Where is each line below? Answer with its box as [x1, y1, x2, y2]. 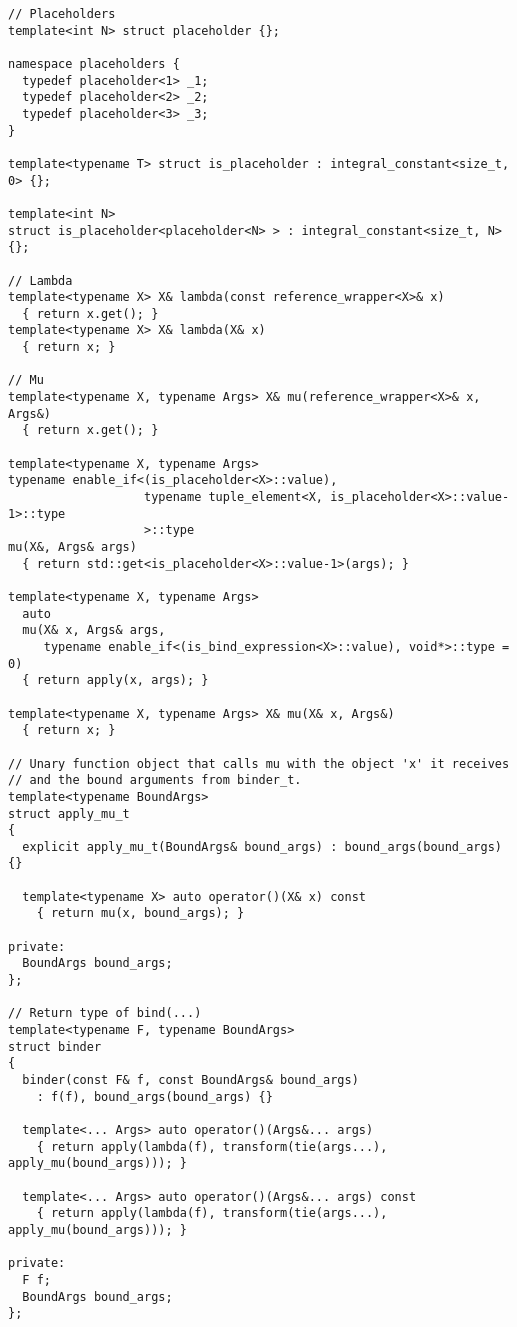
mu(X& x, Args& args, [22, 623, 166, 638]
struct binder [8, 1039, 102, 1054]
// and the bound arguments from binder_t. [8, 773, 302, 788]
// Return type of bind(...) [8, 1006, 202, 1021]
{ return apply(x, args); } [22, 673, 209, 688]
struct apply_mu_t [8, 806, 130, 821]
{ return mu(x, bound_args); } [36, 906, 245, 921]
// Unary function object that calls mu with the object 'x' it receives [8, 756, 510, 771]
